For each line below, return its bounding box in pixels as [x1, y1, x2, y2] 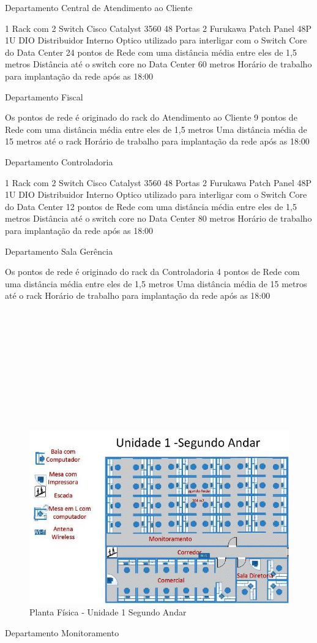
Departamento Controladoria [5, 155, 113, 168]
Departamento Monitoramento [5, 626, 119, 639]
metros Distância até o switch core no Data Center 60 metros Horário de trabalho [5, 58, 312, 70]
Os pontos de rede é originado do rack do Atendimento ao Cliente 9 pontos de [5, 111, 297, 124]
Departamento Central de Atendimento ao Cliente [5, 1, 193, 13]
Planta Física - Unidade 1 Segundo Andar [29, 606, 187, 619]
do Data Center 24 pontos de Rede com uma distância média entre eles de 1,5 [5, 45, 297, 58]
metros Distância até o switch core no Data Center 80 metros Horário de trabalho [5, 212, 312, 225]
